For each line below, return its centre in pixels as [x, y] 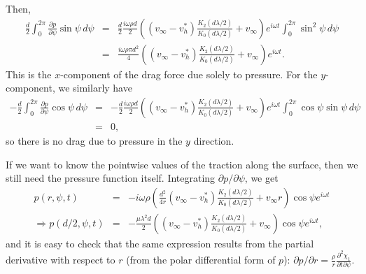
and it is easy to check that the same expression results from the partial [160, 243]
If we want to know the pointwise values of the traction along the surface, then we [182, 164]
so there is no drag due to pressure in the [94, 140]
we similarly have [95, 88]
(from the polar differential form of [201, 260]
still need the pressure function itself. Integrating [111, 178]
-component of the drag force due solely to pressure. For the [189, 74]
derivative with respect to [61, 260]
